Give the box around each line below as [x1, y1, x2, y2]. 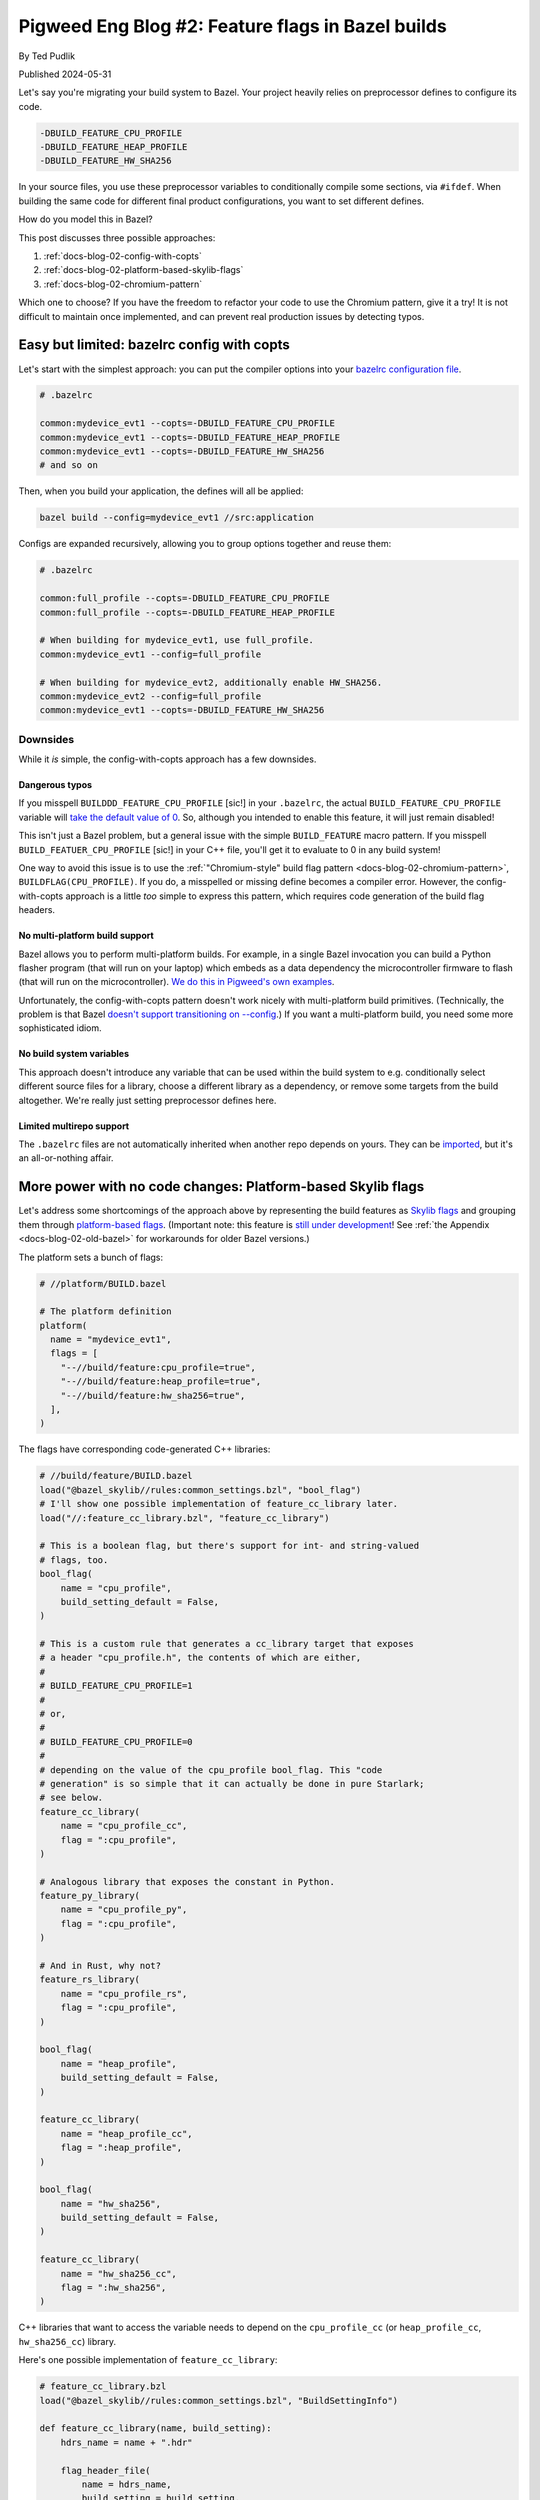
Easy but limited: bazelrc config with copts [18, 336, 290, 354]
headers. [18, 904, 55, 916]
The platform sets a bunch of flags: [18, 1251, 164, 1263]
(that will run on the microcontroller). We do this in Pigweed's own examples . [18, 976, 335, 988]
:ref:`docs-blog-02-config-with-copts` [43, 250, 202, 262]
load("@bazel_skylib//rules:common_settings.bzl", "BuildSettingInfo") [39, 2395, 399, 2406]
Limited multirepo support [18, 1120, 130, 1132]
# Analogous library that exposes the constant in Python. [39, 1876, 335, 1887]
